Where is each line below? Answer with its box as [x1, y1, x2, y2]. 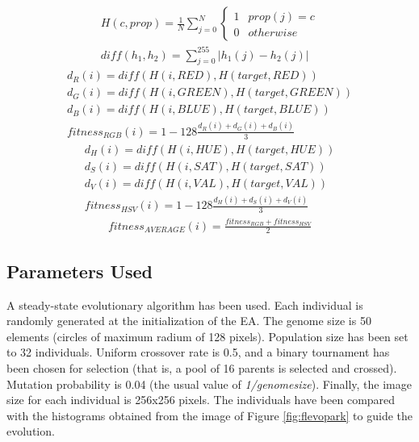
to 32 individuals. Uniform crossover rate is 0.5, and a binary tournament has [6, 344, 390, 361]
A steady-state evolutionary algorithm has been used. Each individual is [6, 296, 363, 313]
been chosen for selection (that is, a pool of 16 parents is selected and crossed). [6, 360, 397, 377]
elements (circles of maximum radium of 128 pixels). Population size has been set [6, 327, 409, 344]
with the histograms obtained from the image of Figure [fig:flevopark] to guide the [6, 407, 413, 423]
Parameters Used [6, 258, 153, 283]
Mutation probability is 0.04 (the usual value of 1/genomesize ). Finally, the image [6, 375, 412, 392]
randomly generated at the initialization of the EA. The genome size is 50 [6, 312, 371, 329]
